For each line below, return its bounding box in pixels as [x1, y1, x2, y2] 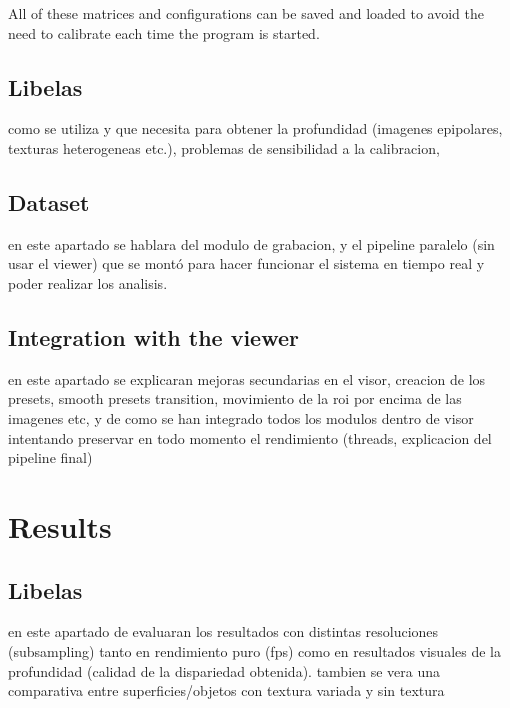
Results [8, 505, 112, 546]
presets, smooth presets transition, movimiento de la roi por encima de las [8, 388, 462, 409]
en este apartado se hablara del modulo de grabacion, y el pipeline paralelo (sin [8, 233, 495, 254]
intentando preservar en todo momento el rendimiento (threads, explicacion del [8, 427, 492, 448]
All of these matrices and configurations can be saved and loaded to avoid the [8, 3, 484, 23]
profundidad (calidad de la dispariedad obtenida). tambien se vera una [8, 660, 441, 681]
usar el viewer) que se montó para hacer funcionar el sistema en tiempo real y [8, 253, 485, 274]
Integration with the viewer [8, 321, 299, 352]
